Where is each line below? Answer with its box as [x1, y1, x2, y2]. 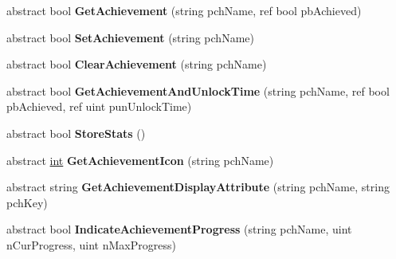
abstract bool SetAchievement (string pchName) [6, 29, 254, 45]
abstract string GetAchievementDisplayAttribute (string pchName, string [6, 179, 390, 195]
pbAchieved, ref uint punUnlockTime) [6, 98, 192, 115]
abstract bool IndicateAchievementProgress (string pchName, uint [6, 221, 352, 237]
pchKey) [6, 194, 48, 210]
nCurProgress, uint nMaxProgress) [6, 236, 176, 253]
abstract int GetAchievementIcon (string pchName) [6, 151, 274, 168]
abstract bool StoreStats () [6, 124, 146, 141]
